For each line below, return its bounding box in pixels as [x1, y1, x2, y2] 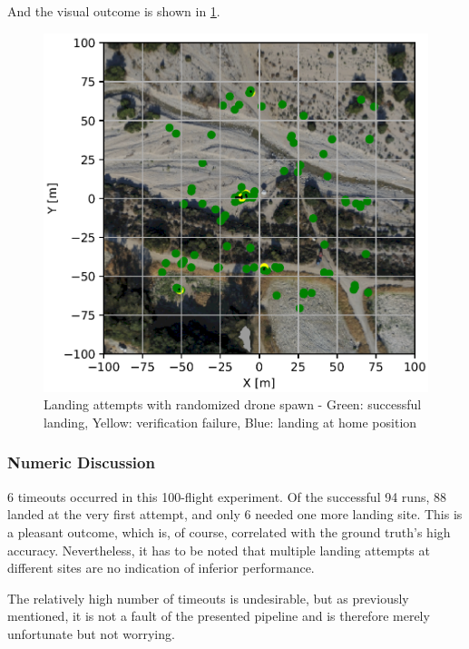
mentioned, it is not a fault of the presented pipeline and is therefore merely [7, 606, 430, 625]
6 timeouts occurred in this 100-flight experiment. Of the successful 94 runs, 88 [7, 487, 446, 506]
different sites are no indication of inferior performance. [7, 558, 315, 577]
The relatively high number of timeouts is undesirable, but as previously [7, 588, 409, 607]
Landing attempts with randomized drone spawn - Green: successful [44, 395, 422, 414]
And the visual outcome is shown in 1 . [7, 2, 220, 20]
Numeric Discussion [7, 451, 155, 474]
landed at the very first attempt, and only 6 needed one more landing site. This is [7, 505, 463, 524]
